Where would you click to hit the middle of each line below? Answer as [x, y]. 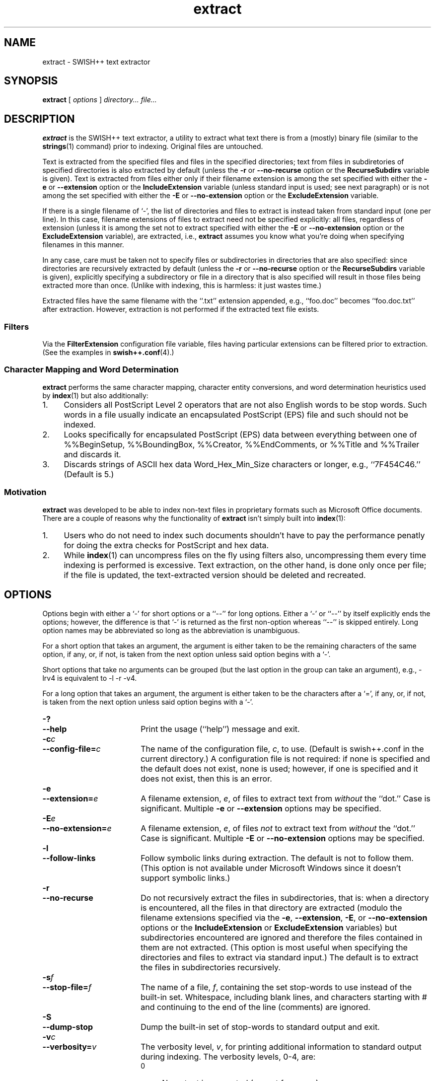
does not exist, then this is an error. [206, 779]
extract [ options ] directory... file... [100, 100]
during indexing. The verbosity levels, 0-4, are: [228, 1057]
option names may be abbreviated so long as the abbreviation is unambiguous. [171, 631]
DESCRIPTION [39, 119]
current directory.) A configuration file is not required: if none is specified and [285, 759]
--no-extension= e [77, 829]
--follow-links [69, 858]
